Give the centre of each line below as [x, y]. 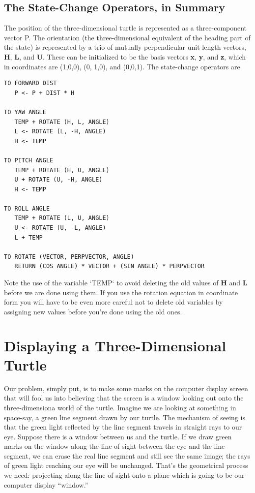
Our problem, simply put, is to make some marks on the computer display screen [126, 388]
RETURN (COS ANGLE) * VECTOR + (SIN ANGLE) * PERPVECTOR [110, 266]
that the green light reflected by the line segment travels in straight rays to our [123, 427]
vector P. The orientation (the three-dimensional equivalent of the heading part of [127, 37]
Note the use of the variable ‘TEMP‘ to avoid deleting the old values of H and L [126, 283]
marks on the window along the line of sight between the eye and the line [114, 446]
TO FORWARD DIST [30, 83]
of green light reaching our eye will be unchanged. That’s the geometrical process [126, 465]
